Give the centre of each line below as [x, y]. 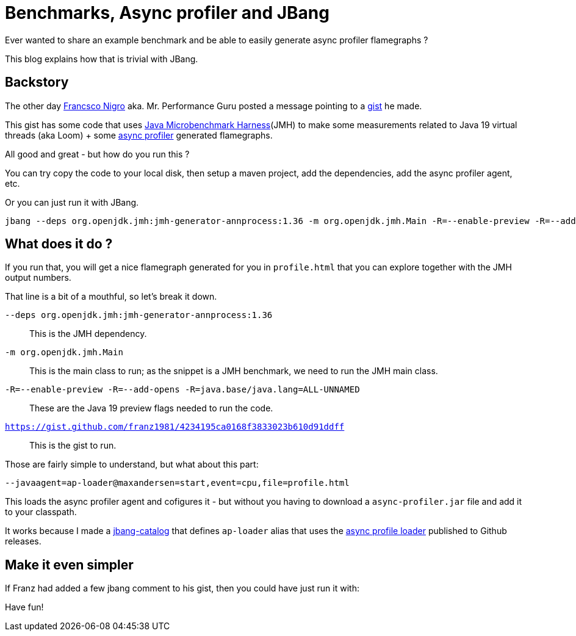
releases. [23, 541]
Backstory [37, 82]
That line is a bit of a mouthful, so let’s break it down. [111, 297]
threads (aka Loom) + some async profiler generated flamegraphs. [139, 135]
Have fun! [24, 607]
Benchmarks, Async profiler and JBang [167, 13]
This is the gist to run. [73, 446]
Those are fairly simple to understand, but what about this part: [132, 464]
